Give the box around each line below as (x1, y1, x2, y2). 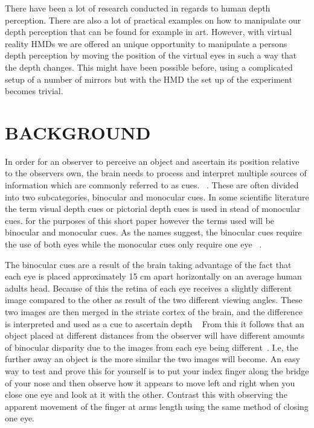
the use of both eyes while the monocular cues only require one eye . (5, 238, 262, 251)
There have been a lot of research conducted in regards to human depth (5, 2, 271, 14)
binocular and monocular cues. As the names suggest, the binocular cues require (5, 226, 302, 238)
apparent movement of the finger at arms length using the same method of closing (5, 400, 309, 412)
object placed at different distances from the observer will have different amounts (5, 329, 305, 342)
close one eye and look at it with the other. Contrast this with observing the (5, 388, 287, 401)
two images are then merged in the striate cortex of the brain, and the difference (5, 305, 303, 318)
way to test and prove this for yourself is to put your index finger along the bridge (5, 364, 309, 377)
